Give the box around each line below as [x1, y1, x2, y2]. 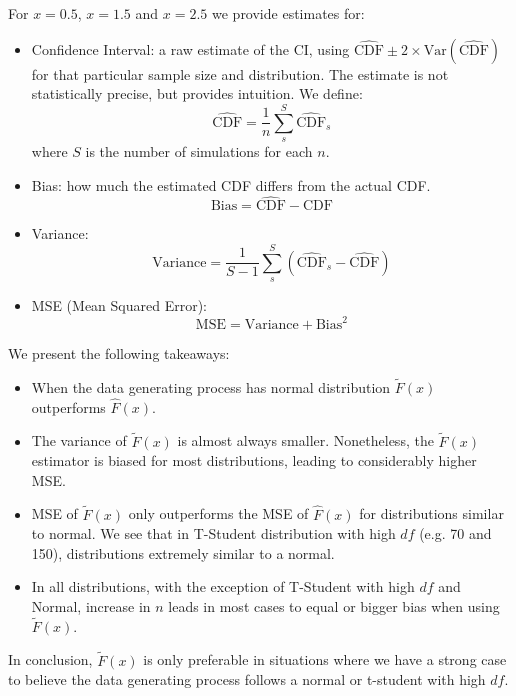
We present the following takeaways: [8, 343, 230, 364]
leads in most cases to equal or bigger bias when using [168, 596, 500, 617]
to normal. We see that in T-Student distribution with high [31, 523, 396, 544]
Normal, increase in [31, 596, 151, 617]
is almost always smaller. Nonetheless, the [177, 430, 434, 451]
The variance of [31, 430, 127, 451]
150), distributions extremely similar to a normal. [31, 542, 335, 563]
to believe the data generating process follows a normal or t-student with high [8, 669, 486, 690]
